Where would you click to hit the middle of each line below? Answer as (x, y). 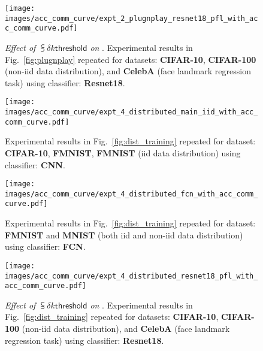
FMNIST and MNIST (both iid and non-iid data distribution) (124, 234)
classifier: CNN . (35, 164)
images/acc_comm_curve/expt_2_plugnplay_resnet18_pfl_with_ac (131, 18)
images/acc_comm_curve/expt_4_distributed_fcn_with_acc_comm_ (131, 194)
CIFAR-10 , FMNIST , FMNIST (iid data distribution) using (123, 152)
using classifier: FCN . (45, 246)
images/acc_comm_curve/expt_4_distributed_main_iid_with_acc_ (131, 112)
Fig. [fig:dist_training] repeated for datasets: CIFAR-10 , (112, 317)
